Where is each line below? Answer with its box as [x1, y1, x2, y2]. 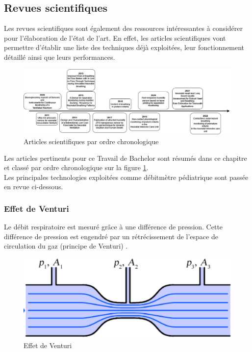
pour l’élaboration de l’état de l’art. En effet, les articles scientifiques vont [4, 32, 226, 43]
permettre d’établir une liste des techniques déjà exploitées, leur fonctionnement [4, 42, 245, 52]
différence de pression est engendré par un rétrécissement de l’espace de [4, 231, 218, 241]
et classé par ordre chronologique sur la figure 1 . [4, 162, 149, 173]
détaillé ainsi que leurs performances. [4, 51, 115, 62]
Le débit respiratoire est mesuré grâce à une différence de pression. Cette [4, 222, 223, 232]
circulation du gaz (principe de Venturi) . [4, 241, 128, 251]
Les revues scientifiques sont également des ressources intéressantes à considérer [4, 23, 243, 33]
